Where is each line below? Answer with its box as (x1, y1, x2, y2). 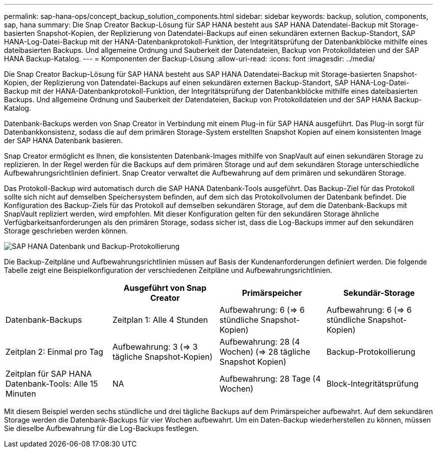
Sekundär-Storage (343, 288, 415, 298)
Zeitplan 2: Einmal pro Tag (5, 347, 103, 357)
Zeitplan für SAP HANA (5, 369, 92, 379)
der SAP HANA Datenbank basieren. (4, 136, 123, 145)
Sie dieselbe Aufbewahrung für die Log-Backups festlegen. (4, 424, 199, 433)
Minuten (5, 389, 36, 399)
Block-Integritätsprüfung (326, 379, 419, 389)
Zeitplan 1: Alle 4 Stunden (112, 315, 208, 325)
